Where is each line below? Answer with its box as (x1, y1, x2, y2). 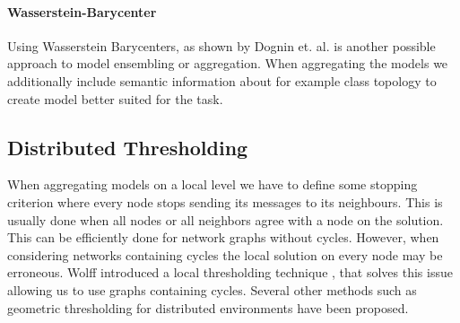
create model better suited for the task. (7, 89, 223, 108)
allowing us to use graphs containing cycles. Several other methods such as (7, 280, 417, 299)
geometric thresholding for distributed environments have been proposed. (7, 298, 409, 317)
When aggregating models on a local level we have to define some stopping (7, 175, 418, 194)
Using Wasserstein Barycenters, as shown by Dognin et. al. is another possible (7, 36, 436, 55)
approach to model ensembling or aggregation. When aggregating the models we (7, 54, 448, 73)
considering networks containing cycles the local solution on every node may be (7, 245, 443, 264)
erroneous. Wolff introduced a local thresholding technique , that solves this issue (7, 263, 453, 282)
